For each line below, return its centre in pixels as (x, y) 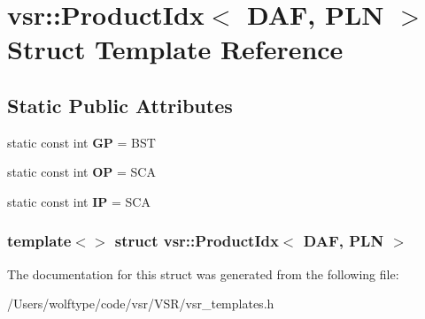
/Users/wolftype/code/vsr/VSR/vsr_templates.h (141, 304)
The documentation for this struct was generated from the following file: (203, 273)
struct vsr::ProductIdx (197, 241)
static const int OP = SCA (81, 172)
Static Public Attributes (120, 105)
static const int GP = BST (81, 142)
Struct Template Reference (175, 49)
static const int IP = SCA (79, 201)
